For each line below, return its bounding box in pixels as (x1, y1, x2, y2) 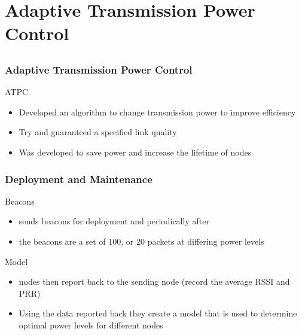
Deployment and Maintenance (5, 171, 152, 186)
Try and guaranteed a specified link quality (19, 126, 177, 138)
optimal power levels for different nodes (19, 319, 163, 331)
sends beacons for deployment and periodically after (19, 215, 209, 227)
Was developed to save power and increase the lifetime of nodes (19, 146, 252, 159)
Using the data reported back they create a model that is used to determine (19, 307, 297, 319)
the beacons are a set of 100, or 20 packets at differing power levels (19, 235, 264, 248)
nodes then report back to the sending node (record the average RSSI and (19, 275, 290, 288)
